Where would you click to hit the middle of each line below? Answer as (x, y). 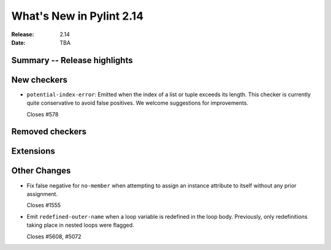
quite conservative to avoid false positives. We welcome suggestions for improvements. (137, 103)
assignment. (42, 194)
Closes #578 (43, 114)
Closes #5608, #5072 (54, 237)
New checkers (39, 80)
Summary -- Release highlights (72, 60)
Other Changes (41, 171)
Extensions (33, 151)
